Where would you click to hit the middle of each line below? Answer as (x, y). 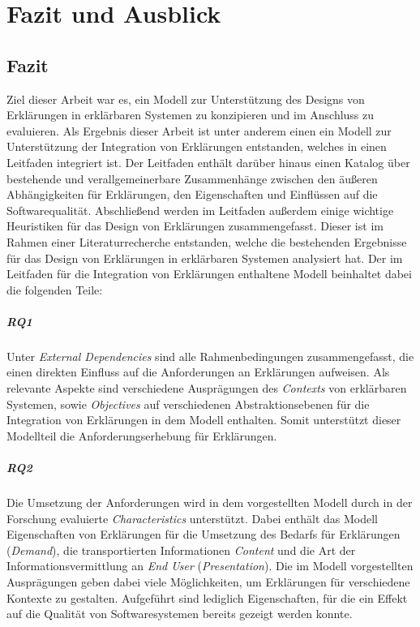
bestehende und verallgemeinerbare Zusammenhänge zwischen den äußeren (192, 178)
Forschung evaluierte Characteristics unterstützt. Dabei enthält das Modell (192, 518)
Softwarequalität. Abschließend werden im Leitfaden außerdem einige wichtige (200, 210)
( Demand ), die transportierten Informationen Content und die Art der (181, 550)
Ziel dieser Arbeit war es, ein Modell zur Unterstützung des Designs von (186, 99)
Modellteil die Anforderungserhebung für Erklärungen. (142, 435)
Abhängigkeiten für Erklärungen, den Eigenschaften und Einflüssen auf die (192, 194)
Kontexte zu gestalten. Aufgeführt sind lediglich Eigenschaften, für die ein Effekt (207, 597)
